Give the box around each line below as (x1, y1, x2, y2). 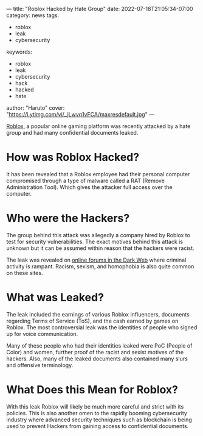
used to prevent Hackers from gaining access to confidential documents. (6, 422, 189, 429)
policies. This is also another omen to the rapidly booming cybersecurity (6, 409, 187, 416)
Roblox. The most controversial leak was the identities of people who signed (6, 323, 198, 331)
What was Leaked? (6, 291, 105, 304)
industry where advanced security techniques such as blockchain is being (6, 416, 193, 423)
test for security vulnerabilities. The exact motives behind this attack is (6, 238, 184, 245)
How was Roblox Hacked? (6, 151, 140, 164)
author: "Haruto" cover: (6, 104, 65, 112)
